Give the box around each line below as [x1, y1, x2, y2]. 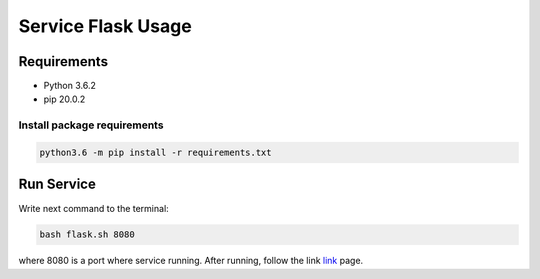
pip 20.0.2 [43, 93, 86, 105]
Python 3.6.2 [43, 80, 97, 92]
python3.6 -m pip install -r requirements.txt [39, 147, 272, 158]
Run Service [18, 176, 97, 193]
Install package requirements [18, 118, 164, 132]
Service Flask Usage [18, 15, 192, 37]
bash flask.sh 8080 [39, 229, 135, 240]
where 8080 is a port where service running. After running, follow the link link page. [18, 255, 364, 267]
